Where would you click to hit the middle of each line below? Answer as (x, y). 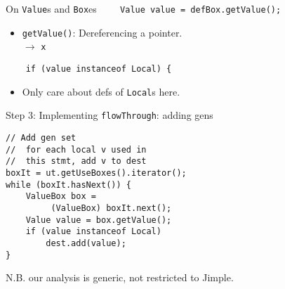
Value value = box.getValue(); (99, 220)
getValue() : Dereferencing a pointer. (102, 32)
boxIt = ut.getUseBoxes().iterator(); (96, 173)
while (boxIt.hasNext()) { (68, 185)
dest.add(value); (86, 243)
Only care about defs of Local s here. (101, 91)
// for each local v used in (76, 149)
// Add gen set (41, 137)
